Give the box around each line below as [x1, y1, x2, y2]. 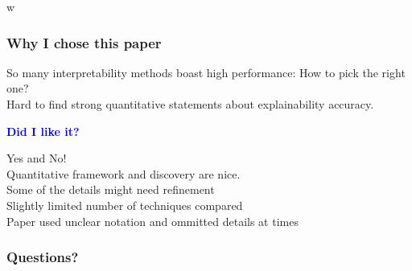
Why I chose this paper [6, 32, 162, 52]
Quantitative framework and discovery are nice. [6, 165, 241, 182]
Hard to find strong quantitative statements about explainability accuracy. [6, 96, 374, 112]
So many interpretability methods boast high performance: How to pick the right [6, 64, 406, 80]
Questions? [6, 247, 79, 267]
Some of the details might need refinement [6, 181, 215, 198]
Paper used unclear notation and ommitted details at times [6, 212, 299, 229]
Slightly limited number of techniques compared [6, 196, 243, 213]
